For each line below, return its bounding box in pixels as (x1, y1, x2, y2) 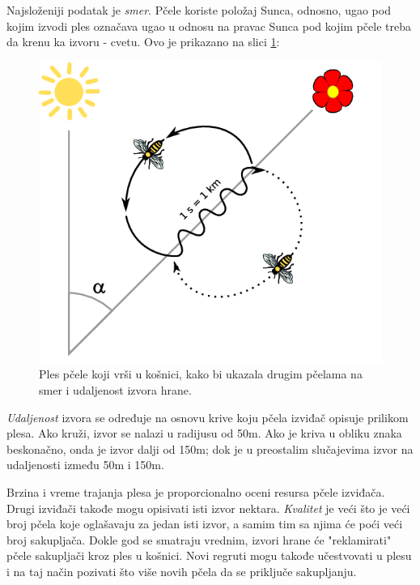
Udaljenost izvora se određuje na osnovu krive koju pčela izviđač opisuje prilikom (6, 408, 409, 425)
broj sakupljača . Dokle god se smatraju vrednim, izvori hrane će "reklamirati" (6, 531, 392, 548)
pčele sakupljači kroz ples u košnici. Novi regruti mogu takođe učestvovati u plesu (6, 547, 412, 564)
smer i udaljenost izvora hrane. (39, 382, 192, 399)
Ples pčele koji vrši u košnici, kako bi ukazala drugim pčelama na (39, 365, 363, 382)
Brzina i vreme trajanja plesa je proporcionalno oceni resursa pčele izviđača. (6, 484, 385, 501)
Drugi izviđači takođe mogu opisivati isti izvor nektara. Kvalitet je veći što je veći (6, 499, 410, 516)
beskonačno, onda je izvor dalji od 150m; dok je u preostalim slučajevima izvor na (6, 440, 414, 457)
